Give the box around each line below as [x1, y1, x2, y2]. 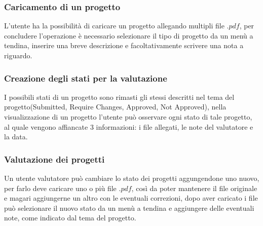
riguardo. [4, 50, 32, 60]
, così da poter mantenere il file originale [131, 182, 257, 193]
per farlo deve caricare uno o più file [4, 182, 117, 193]
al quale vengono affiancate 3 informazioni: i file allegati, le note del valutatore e [4, 121, 253, 132]
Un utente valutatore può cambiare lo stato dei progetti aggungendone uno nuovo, [4, 173, 259, 183]
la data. [4, 131, 28, 142]
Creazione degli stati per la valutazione [4, 71, 167, 84]
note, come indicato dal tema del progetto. [4, 212, 136, 223]
